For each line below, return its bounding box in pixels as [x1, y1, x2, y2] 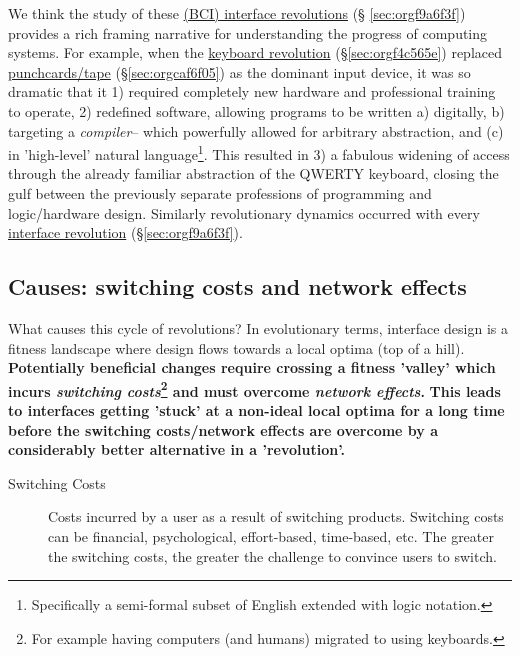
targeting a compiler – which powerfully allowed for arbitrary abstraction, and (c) [8, 120, 504, 141]
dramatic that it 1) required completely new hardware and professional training [8, 81, 496, 102]
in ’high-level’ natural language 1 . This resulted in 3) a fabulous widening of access [8, 141, 510, 164]
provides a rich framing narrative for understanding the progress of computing [8, 22, 488, 43]
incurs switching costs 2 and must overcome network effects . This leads [8, 377, 501, 401]
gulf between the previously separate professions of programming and [8, 183, 432, 203]
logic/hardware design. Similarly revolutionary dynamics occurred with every [8, 202, 480, 223]
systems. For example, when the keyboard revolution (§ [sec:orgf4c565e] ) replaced [8, 42, 502, 63]
